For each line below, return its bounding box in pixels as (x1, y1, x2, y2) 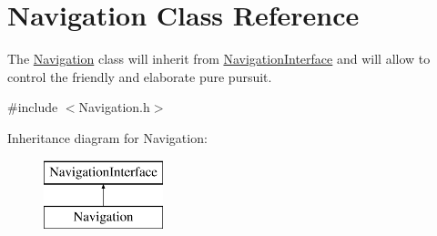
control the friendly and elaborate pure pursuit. (7, 67, 272, 86)
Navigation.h (78, 97, 150, 117)
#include (7, 97, 58, 117)
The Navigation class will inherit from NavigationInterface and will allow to (7, 49, 431, 68)
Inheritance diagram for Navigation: (7, 128, 208, 147)
